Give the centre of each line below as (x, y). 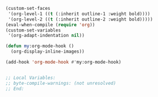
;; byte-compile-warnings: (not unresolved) (61, 83)
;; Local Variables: (31, 78)
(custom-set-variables (33, 30)
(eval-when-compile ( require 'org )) (50, 25)
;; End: (15, 89)
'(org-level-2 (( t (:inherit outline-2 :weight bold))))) (80, 19)
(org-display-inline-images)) (48, 52)
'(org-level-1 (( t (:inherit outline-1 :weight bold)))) (79, 14)
